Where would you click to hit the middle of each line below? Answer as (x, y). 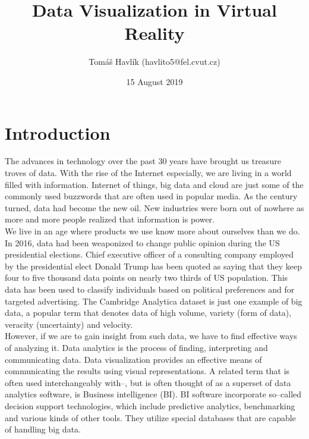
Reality (154, 33)
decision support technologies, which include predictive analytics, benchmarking (150, 405)
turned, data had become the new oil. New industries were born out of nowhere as (154, 207)
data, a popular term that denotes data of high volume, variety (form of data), (148, 313)
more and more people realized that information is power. (110, 219)
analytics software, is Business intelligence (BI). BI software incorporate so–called (153, 394)
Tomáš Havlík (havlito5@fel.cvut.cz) (154, 62)
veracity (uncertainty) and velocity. (69, 324)
